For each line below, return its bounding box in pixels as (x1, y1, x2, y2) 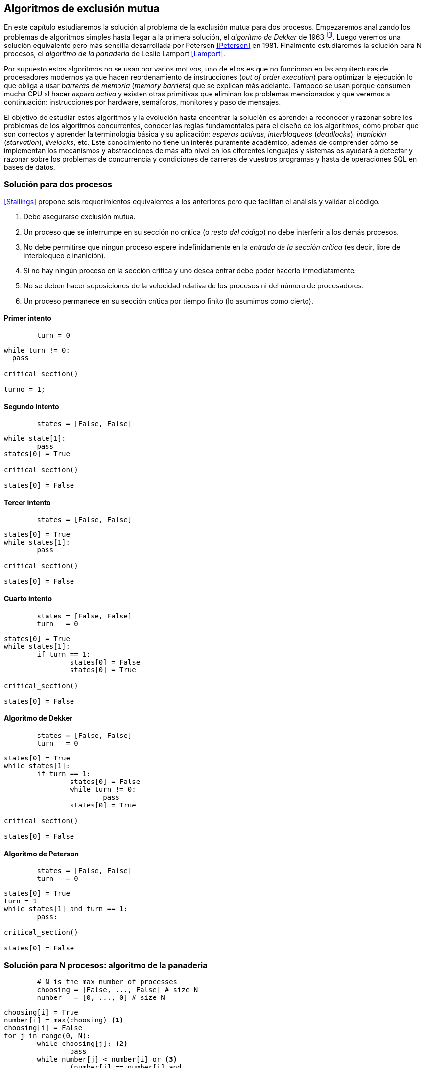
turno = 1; (4, 385, 46, 394)
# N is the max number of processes (37, 977, 178, 986)
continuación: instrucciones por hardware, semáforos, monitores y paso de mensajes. (4, 98, 281, 107)
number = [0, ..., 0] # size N (37, 993, 165, 1001)
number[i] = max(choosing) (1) (4, 1016, 124, 1024)
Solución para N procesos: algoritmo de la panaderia (4, 960, 208, 970)
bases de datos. (4, 163, 55, 172)
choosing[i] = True (4, 1008, 78, 1016)
